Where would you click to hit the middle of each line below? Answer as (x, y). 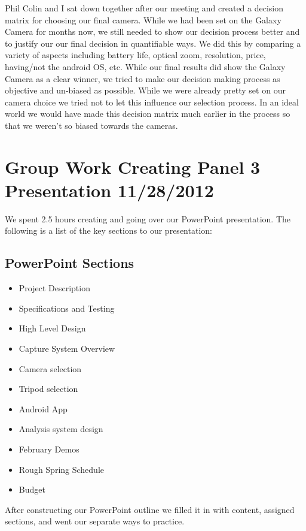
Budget (32, 489)
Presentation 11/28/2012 (109, 190)
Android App (43, 408)
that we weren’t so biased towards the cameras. (91, 125)
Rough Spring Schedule (62, 469)
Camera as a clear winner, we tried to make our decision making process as (143, 78)
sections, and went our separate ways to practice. (95, 521)
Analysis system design (61, 429)
